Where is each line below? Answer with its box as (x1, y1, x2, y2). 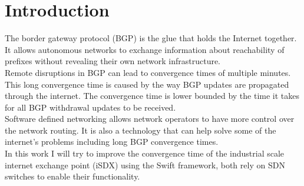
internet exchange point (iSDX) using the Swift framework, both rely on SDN (5, 158, 285, 171)
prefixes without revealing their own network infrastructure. (5, 55, 221, 67)
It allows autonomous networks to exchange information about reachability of (5, 43, 285, 55)
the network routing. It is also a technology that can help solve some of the (5, 124, 276, 136)
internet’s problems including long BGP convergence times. (5, 135, 219, 148)
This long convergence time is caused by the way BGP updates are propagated (5, 78, 289, 90)
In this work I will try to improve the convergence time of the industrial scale (5, 147, 285, 160)
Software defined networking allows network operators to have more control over (5, 112, 295, 125)
